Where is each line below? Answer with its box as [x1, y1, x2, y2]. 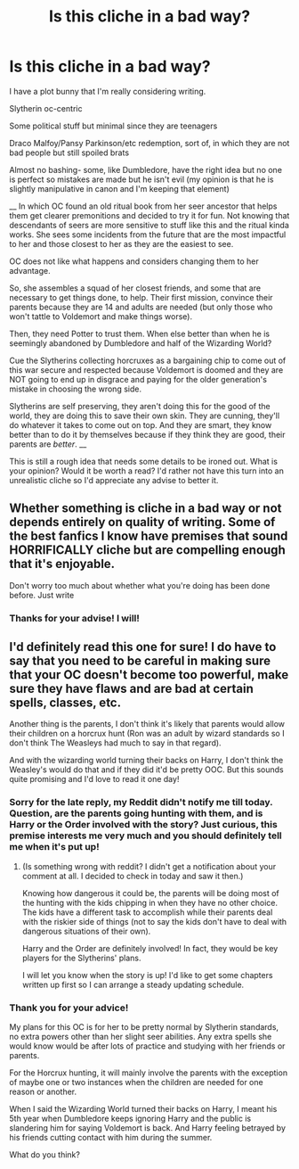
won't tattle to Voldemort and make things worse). [9, 310, 193, 322]
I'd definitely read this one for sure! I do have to [9, 639, 277, 654]
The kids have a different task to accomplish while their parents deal [21, 907, 273, 918]
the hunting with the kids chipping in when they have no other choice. [21, 897, 279, 908]
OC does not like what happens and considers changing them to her [9, 256, 260, 267]
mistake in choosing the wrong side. [9, 383, 142, 394]
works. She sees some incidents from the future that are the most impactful [9, 229, 287, 240]
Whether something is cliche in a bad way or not [9, 501, 282, 516]
